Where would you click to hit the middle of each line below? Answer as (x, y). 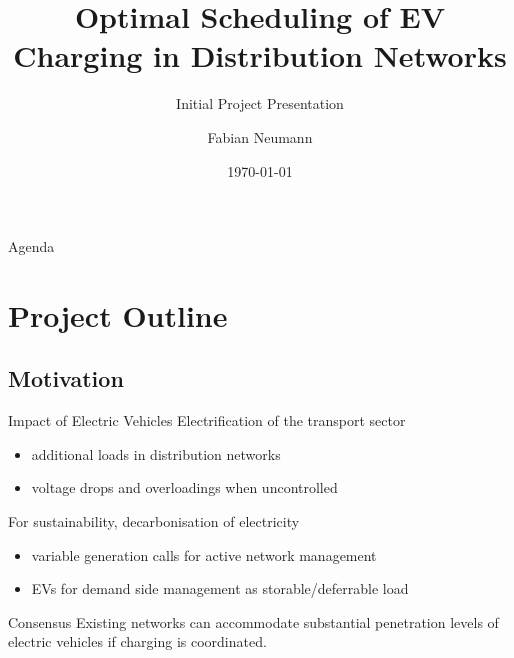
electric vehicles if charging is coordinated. (137, 641)
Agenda (31, 246)
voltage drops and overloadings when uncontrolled (184, 487)
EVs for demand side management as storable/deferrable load (220, 588)
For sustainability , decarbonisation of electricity (154, 521)
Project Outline (118, 314)
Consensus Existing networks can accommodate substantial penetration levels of (253, 621)
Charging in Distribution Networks (260, 55)
